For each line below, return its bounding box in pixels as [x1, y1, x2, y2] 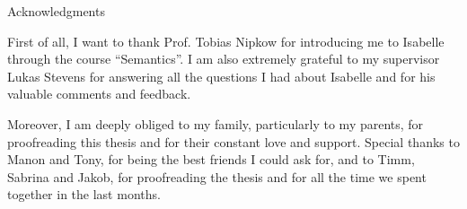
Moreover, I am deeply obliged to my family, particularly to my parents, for [7, 114, 424, 133]
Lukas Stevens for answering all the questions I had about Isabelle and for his [7, 66, 436, 85]
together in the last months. [7, 185, 161, 204]
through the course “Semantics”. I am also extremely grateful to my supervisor [7, 49, 440, 68]
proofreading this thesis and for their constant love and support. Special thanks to [7, 132, 460, 151]
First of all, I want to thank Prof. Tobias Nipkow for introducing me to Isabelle [7, 31, 445, 50]
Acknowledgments [7, 2, 105, 20]
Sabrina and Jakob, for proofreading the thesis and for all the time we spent [7, 167, 427, 186]
